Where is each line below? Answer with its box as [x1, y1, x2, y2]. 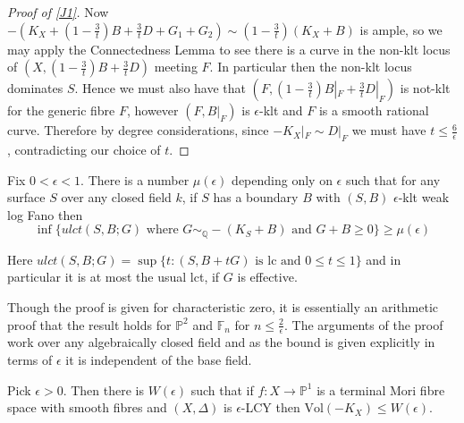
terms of [7, 351, 53, 369]
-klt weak [398, 188, 450, 207]
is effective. [237, 267, 298, 286]
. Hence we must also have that [74, 79, 246, 97]
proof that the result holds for [7, 315, 172, 334]
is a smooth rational [318, 101, 429, 120]
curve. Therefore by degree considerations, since [7, 121, 269, 140]
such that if [190, 380, 254, 399]
